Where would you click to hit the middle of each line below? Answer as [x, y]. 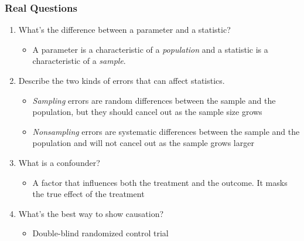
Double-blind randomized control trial [100, 233]
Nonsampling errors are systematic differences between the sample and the [166, 131]
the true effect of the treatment [88, 194]
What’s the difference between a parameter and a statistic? [124, 30]
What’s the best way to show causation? [91, 213]
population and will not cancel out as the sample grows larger [143, 143]
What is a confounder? [59, 162]
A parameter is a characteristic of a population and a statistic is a [150, 49]
